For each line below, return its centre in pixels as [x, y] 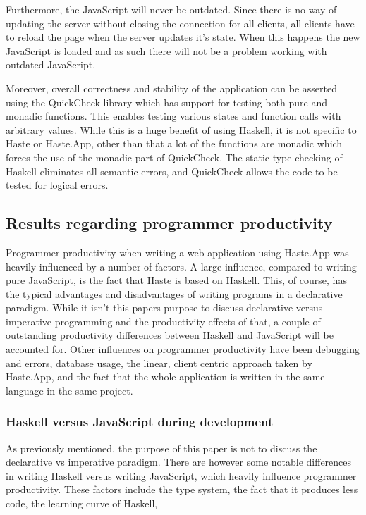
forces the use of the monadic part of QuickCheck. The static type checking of [174, 157]
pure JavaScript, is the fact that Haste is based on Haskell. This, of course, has [176, 280]
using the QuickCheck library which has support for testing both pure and [166, 102]
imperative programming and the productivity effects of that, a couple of [163, 321]
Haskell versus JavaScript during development [140, 422]
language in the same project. [69, 390]
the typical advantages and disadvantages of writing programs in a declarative [174, 293]
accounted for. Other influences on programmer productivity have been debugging [183, 349]
